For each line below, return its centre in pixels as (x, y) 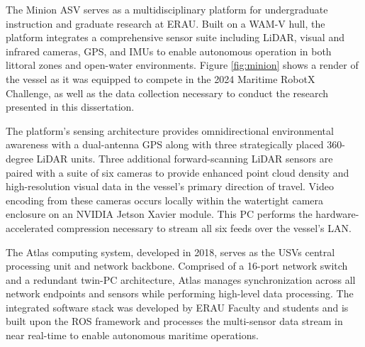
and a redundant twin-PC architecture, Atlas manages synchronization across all (181, 279)
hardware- (337, 214)
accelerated (30, 227)
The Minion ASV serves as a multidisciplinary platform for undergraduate (167, 9)
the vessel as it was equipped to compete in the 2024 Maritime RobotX (161, 78)
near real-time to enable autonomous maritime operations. (132, 335)
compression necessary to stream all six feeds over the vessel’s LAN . (204, 227)
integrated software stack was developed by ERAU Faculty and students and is (177, 307)
